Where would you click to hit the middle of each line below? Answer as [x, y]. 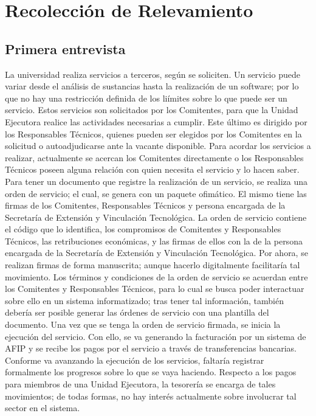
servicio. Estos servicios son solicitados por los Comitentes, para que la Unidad [152, 110]
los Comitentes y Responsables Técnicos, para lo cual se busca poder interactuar [155, 289]
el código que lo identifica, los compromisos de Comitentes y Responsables [143, 229]
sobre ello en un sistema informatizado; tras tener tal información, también [145, 300]
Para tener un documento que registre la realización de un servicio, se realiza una [156, 181]
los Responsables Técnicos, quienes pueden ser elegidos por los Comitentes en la [153, 133]
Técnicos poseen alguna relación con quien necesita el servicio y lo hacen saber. [152, 169]
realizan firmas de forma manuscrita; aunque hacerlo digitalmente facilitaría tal [153, 265]
